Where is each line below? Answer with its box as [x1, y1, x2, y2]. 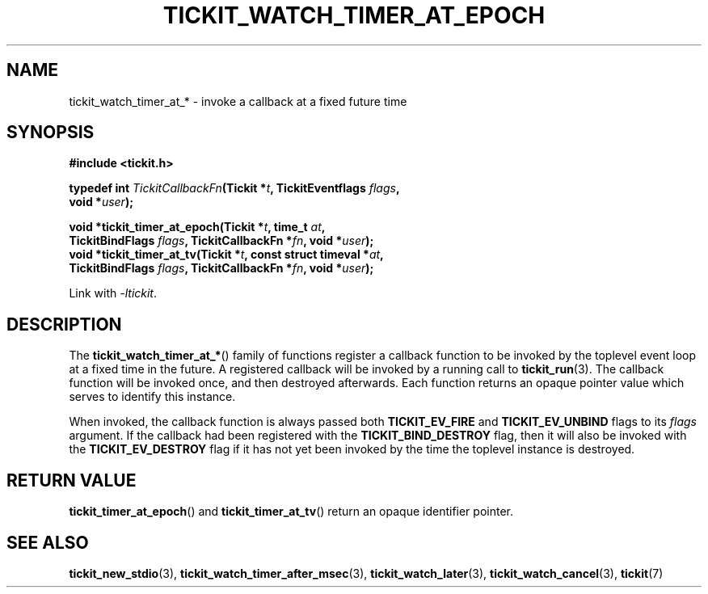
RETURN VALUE [6, 470, 137, 491]
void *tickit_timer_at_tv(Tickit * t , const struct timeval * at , [69, 247, 384, 262]
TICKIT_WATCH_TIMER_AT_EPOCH [162, 2, 546, 29]
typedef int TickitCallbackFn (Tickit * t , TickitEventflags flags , [69, 181, 400, 196]
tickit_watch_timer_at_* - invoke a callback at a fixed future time [69, 94, 407, 108]
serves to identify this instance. [69, 390, 236, 404]
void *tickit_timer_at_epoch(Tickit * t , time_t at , [69, 220, 326, 234]
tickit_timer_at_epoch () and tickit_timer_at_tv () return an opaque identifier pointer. [69, 504, 513, 519]
